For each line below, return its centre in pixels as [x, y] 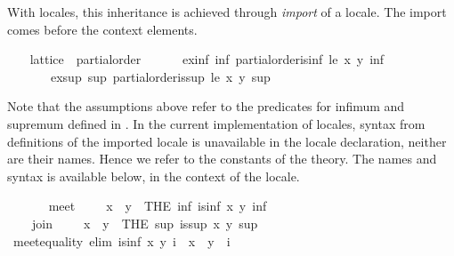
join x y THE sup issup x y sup [145, 223]
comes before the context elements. [102, 29]
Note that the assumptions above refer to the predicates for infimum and [206, 106]
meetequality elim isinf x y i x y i [122, 240]
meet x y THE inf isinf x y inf [158, 206]
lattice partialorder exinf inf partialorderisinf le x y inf [207, 59]
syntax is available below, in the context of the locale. [154, 176]
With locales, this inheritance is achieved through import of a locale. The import [227, 12]
